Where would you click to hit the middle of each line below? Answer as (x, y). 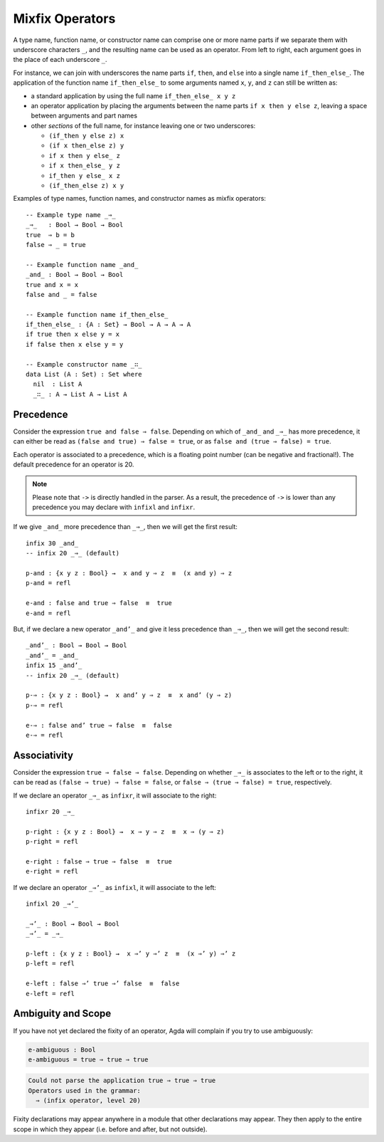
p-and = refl (48, 583)
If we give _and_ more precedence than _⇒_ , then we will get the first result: (126, 527)
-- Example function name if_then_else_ (97, 314)
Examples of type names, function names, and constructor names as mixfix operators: (140, 199)
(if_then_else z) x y (86, 186)
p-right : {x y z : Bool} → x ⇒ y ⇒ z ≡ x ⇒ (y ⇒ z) (125, 832)
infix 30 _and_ (52, 543)
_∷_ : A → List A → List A (80, 394)
